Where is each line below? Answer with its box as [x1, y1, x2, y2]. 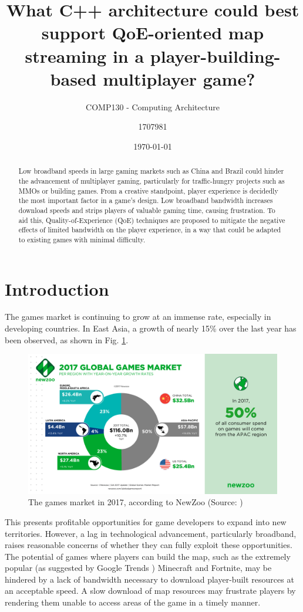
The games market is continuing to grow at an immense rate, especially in [5, 310, 271, 323]
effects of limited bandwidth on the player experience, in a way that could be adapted [18, 225, 281, 235]
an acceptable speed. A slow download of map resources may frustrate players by [5, 584, 296, 597]
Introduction [5, 276, 109, 300]
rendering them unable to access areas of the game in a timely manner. [5, 596, 261, 608]
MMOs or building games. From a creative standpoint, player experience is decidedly [18, 185, 278, 195]
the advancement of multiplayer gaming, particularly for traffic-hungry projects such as [18, 175, 285, 185]
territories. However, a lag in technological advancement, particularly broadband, [5, 527, 297, 539]
